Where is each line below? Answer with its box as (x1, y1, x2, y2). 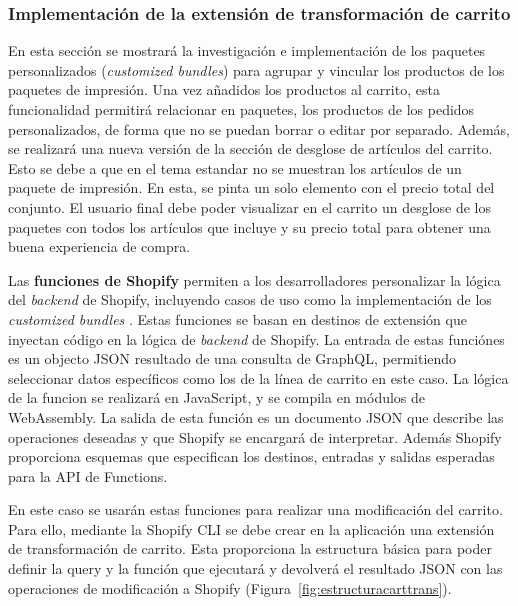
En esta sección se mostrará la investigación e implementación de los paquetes (8, 40, 486, 61)
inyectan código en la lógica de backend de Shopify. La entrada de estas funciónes (8, 328, 505, 349)
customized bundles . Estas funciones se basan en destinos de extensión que (8, 308, 467, 329)
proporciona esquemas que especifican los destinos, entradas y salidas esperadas (8, 446, 495, 467)
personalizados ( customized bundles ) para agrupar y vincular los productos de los (8, 59, 505, 80)
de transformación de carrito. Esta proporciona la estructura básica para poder (8, 538, 492, 559)
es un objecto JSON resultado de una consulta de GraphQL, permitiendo (8, 348, 457, 369)
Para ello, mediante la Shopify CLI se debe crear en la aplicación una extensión (8, 518, 495, 539)
